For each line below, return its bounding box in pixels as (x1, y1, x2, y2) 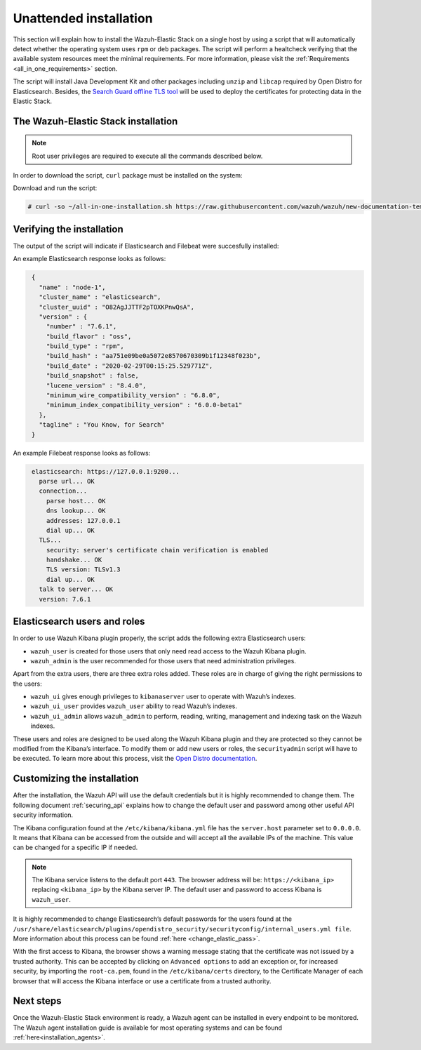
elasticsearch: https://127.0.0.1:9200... (32, 467, 180, 475)
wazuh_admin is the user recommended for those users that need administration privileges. (30, 656, 296, 665)
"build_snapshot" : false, (46, 372, 140, 380)
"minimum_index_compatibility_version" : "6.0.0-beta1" (46, 401, 243, 409)
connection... (39, 487, 88, 495)
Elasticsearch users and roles (13, 616, 145, 627)
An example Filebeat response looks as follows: (13, 448, 151, 457)
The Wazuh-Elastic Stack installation (13, 115, 178, 127)
